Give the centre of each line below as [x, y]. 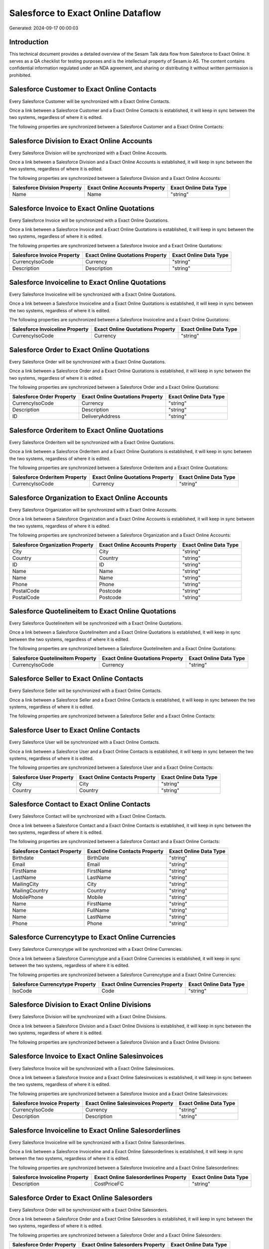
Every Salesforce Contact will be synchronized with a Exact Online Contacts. [88, 816]
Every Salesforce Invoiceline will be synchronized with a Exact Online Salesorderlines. [97, 1142]
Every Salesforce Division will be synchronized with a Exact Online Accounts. [88, 153]
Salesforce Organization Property [53, 545]
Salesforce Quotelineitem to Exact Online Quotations [93, 611]
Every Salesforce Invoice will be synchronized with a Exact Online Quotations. [89, 220]
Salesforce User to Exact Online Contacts [75, 730]
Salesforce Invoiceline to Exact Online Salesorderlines [95, 1130]
